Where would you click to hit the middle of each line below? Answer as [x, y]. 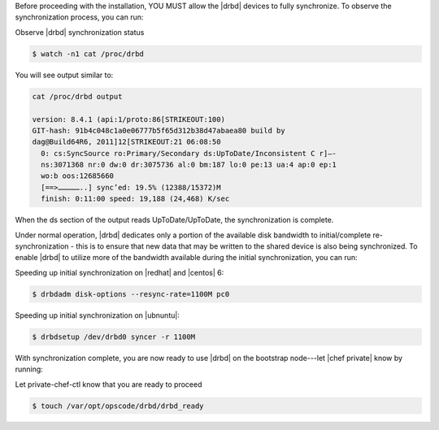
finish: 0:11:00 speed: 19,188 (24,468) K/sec [135, 199]
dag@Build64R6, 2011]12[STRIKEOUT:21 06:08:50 [126, 142]
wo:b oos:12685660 [77, 176]
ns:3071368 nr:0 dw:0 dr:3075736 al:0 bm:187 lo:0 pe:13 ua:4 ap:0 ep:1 [189, 165]
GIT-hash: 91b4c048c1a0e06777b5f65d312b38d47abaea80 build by [159, 130]
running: [29, 369]
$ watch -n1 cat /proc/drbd [88, 54]
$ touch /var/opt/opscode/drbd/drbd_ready [118, 406]
